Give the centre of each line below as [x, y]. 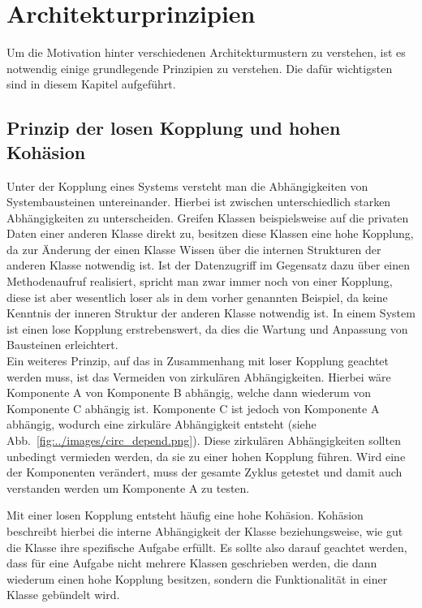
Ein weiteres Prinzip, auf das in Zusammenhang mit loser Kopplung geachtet [198, 361]
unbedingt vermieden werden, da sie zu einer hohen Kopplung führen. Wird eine [206, 456]
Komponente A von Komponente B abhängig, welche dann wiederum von [189, 392]
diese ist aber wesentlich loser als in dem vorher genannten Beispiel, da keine [197, 297]
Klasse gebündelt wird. [63, 595]
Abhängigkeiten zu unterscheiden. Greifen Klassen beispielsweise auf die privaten [208, 217]
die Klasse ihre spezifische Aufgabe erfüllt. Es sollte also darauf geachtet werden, [207, 547]
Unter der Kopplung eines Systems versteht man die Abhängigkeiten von [187, 185]
